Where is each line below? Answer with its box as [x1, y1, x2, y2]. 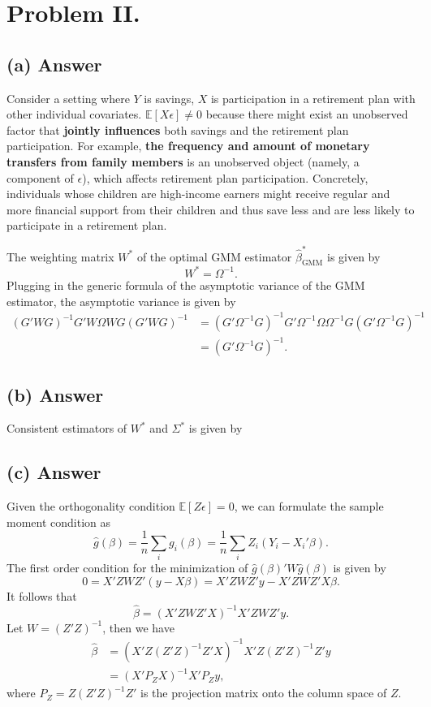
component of [6, 169, 74, 186]
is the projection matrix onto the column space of [140, 684, 387, 701]
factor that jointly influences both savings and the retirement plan [6, 121, 349, 138]
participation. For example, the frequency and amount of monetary [6, 137, 370, 154]
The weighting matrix [6, 248, 114, 265]
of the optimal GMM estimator [136, 248, 292, 265]
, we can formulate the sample [234, 498, 384, 515]
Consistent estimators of [6, 420, 127, 437]
